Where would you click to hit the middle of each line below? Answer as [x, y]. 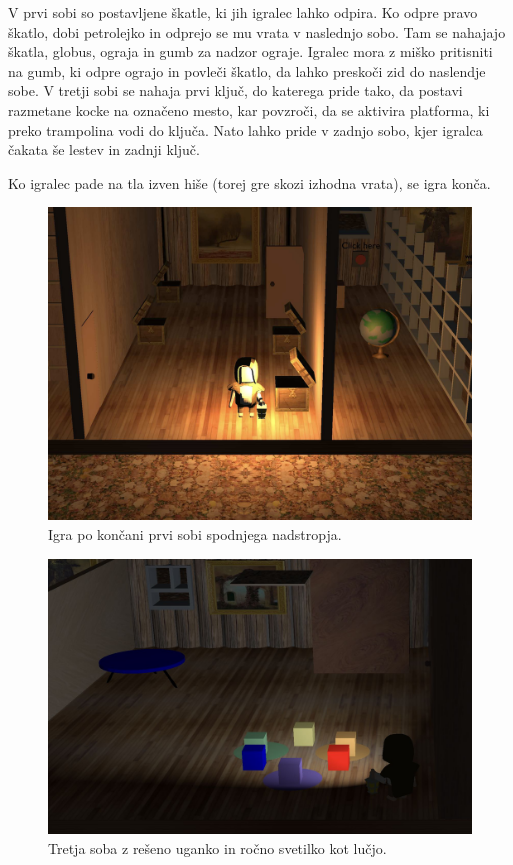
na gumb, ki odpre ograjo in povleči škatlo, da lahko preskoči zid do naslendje [247, 70]
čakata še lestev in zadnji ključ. [104, 149]
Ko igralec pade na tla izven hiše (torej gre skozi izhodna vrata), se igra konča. [249, 182]
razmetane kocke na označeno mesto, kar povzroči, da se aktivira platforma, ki [249, 109]
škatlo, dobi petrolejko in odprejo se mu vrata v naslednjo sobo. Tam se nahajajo [257, 31]
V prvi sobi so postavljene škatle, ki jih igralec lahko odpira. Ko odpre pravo [243, 12]
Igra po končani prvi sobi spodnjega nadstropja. [195, 533]
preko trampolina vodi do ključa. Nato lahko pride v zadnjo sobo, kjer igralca [245, 129]
